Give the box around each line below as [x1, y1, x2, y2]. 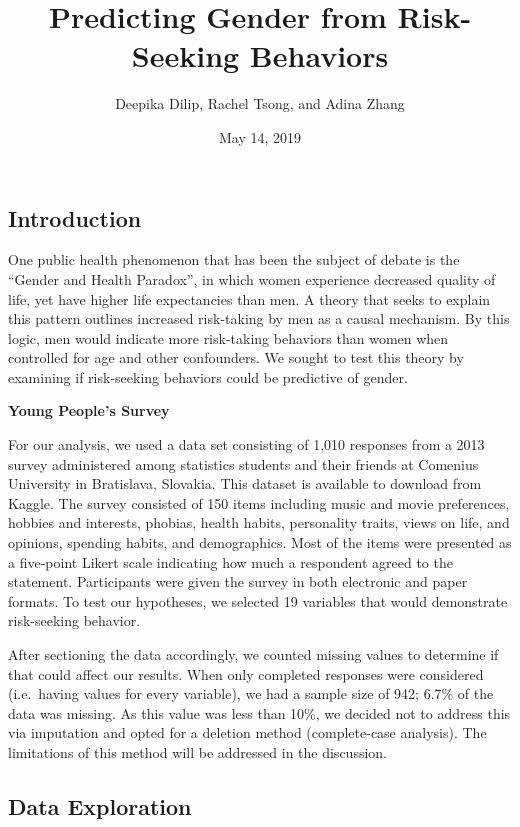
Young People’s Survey [8, 400, 170, 421]
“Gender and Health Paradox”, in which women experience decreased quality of [8, 268, 496, 289]
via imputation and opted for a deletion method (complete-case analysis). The [8, 722, 487, 743]
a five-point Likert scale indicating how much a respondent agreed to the [8, 551, 453, 572]
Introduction [8, 202, 142, 233]
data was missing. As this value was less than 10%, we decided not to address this [8, 702, 511, 723]
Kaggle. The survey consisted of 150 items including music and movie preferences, [8, 492, 510, 513]
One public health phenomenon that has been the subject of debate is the [8, 249, 460, 270]
